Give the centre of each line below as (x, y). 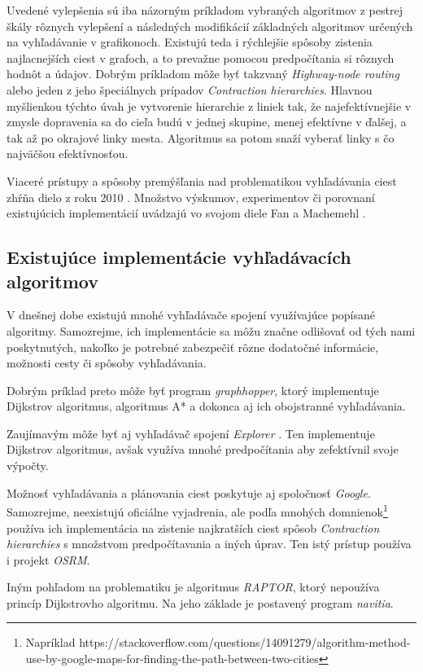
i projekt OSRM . (48, 559)
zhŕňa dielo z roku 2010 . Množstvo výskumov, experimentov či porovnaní (191, 197)
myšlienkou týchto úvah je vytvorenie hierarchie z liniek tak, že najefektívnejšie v (209, 105)
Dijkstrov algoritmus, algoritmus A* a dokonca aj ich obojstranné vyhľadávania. (206, 406)
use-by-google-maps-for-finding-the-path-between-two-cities (172, 659)
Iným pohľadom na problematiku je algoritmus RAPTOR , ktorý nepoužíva (193, 587)
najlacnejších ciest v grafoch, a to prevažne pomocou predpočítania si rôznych (201, 57)
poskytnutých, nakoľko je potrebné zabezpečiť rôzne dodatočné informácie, (193, 347)
